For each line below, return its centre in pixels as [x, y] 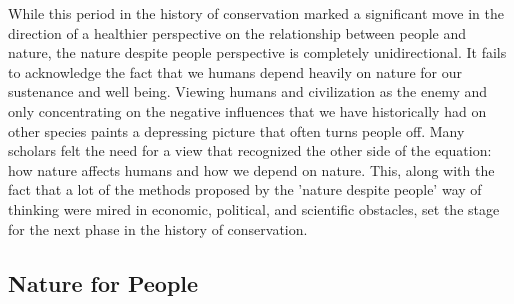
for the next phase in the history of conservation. [158, 228]
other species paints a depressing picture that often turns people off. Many [236, 130]
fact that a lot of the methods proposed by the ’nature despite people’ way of [245, 189]
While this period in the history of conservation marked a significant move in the [256, 13]
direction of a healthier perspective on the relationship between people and [237, 32]
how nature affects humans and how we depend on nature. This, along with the [251, 169]
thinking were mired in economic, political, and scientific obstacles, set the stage [254, 208]
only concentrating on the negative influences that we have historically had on [247, 110]
